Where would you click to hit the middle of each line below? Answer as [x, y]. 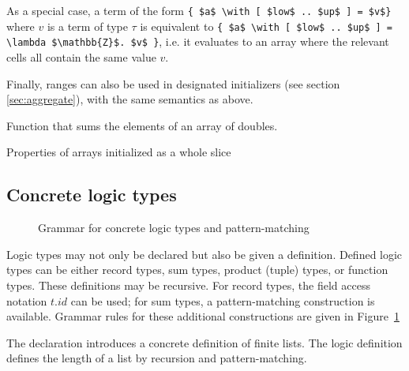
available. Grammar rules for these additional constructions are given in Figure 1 [203, 316]
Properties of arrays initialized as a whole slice [119, 152]
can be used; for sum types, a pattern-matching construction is [223, 300]
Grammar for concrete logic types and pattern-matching [174, 228]
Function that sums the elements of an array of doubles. [142, 125]
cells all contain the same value [81, 56]
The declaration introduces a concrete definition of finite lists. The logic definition [204, 342]
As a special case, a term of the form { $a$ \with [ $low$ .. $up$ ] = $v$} [199, 10]
